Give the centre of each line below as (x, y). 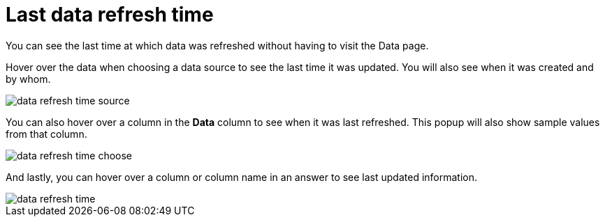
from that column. (46, 134)
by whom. (28, 79)
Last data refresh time (110, 15)
